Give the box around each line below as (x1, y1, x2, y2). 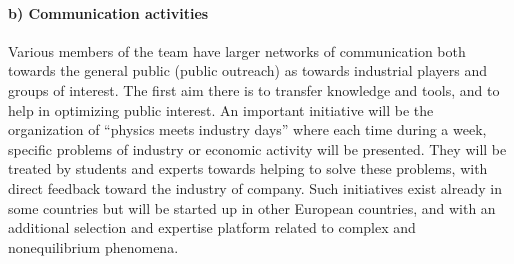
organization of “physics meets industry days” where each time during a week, (8, 119, 487, 140)
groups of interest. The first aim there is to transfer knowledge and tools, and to (8, 79, 500, 100)
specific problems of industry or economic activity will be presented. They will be (8, 138, 507, 159)
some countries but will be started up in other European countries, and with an (8, 197, 496, 218)
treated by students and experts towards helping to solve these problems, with (8, 158, 488, 179)
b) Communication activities (8, 2, 209, 23)
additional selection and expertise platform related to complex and (8, 217, 416, 238)
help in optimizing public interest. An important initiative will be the (8, 99, 434, 120)
